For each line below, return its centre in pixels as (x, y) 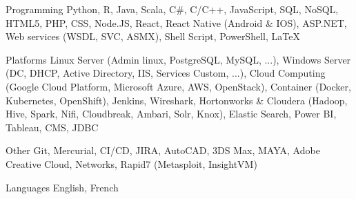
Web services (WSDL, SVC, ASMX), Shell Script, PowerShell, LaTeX (153, 36)
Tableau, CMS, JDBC (52, 127)
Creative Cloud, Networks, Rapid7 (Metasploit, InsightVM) (131, 163)
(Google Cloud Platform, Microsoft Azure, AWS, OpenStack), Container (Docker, (178, 86)
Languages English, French (62, 187)
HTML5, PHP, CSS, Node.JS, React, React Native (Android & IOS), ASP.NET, (176, 22)
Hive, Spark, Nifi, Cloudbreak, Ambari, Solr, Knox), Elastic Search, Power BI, (171, 114)
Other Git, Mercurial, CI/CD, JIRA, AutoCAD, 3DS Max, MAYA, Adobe (163, 150)
